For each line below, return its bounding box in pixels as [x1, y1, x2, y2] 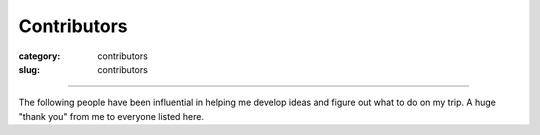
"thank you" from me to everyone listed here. [18, 110, 205, 122]
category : [18, 50, 61, 62]
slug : [18, 63, 40, 75]
